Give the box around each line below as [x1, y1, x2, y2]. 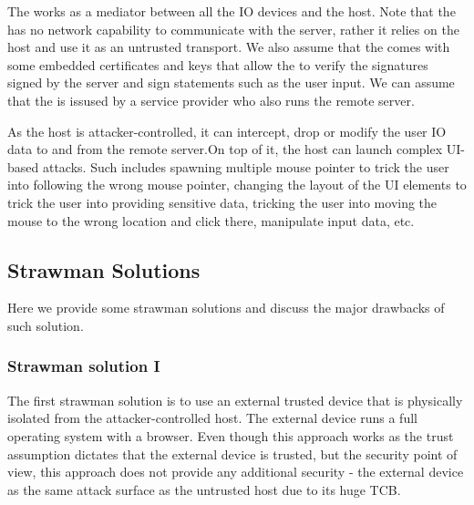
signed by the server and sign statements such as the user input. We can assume [7, 73, 455, 92]
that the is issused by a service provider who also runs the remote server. [7, 90, 415, 109]
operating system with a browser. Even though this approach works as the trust [7, 426, 454, 445]
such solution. [7, 315, 84, 335]
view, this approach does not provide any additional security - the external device [7, 462, 464, 481]
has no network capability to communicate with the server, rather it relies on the [7, 19, 459, 38]
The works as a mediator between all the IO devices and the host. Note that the [7, 2, 456, 20]
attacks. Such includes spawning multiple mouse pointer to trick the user [42, 157, 449, 176]
